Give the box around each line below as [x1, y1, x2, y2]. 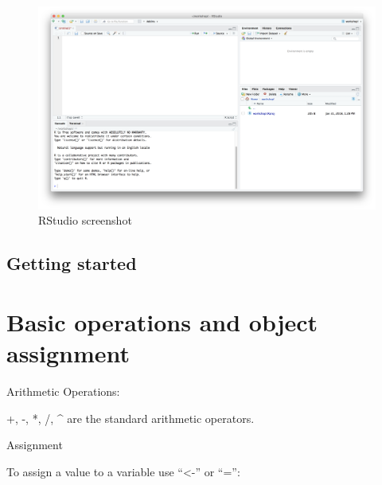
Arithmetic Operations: [6, 382, 120, 399]
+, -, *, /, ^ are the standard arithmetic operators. [6, 409, 255, 426]
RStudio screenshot [38, 212, 132, 229]
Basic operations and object [6, 305, 318, 338]
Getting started [6, 251, 137, 276]
